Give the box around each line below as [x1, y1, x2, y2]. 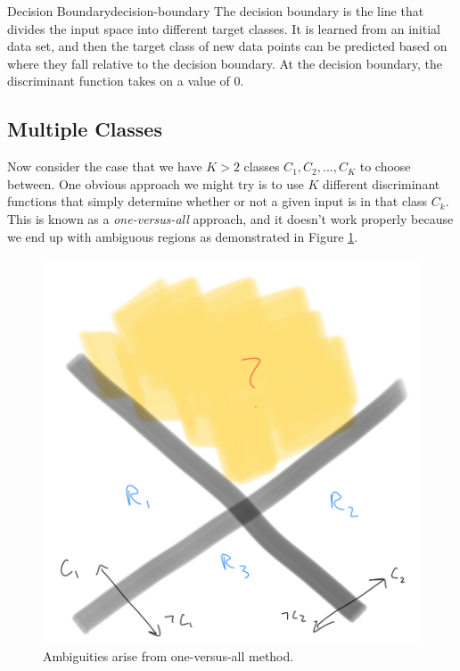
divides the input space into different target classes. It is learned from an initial [7, 19, 440, 37]
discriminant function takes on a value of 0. [7, 71, 244, 90]
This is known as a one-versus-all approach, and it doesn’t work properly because [7, 209, 454, 228]
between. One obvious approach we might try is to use [7, 174, 304, 193]
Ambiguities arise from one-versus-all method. [43, 647, 294, 665]
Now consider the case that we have [7, 157, 202, 176]
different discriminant [323, 174, 440, 193]
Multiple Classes [7, 115, 162, 143]
